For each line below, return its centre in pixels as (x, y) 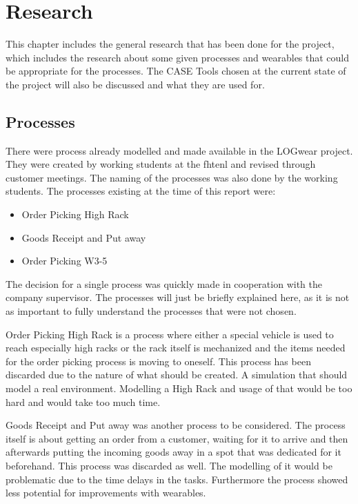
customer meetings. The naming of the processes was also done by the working (172, 177)
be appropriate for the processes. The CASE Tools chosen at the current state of (176, 71)
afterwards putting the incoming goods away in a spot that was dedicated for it (173, 452)
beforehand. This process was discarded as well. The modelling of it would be (169, 465)
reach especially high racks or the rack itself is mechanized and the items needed (176, 348)
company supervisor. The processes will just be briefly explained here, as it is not (178, 297)
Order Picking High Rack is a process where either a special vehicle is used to (170, 334)
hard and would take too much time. (83, 401)
